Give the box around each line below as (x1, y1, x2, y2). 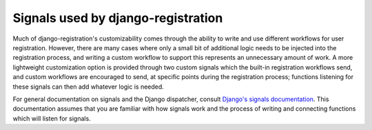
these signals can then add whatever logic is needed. (12, 83, 165, 91)
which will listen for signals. (12, 114, 91, 122)
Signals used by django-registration (12, 10, 223, 25)
